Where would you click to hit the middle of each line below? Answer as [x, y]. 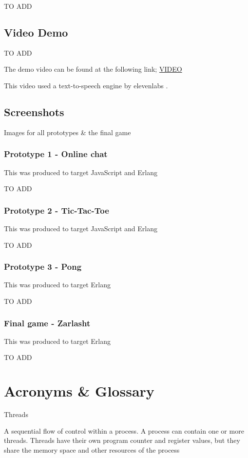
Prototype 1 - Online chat [56, 154]
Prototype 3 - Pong [43, 267]
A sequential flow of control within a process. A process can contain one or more [124, 430]
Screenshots [34, 111]
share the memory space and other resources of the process [92, 449]
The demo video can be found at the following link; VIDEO [93, 69]
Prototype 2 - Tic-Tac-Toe [57, 210]
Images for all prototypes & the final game [67, 132]
